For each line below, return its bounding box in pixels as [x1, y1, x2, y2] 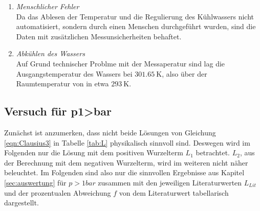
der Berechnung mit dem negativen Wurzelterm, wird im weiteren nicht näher [4, 157, 248, 168]
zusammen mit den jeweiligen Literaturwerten [98, 177, 242, 187]
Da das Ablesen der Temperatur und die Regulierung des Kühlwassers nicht [16, 11, 254, 21]
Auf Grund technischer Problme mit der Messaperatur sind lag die [16, 58, 225, 68]
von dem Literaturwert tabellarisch [119, 187, 229, 198]
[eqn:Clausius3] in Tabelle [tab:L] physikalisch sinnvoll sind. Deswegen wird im [4, 137, 250, 148]
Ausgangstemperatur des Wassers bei [16, 68, 133, 79]
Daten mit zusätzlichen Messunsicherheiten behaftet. [16, 31, 182, 41]
